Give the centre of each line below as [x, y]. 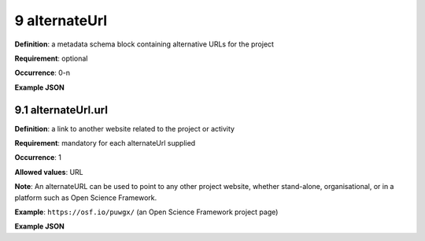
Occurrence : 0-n [42, 73]
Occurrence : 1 [38, 158]
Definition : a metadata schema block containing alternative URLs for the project [144, 44]
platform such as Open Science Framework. [86, 198]
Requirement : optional [51, 58]
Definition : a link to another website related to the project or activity [125, 128]
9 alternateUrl [61, 20]
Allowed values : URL [49, 172]
